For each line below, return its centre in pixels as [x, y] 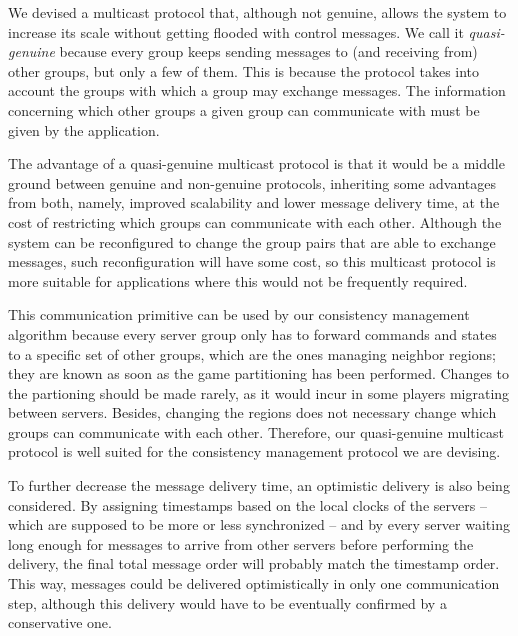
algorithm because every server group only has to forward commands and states [252, 333]
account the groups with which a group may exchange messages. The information [257, 90]
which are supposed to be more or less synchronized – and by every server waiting [259, 524]
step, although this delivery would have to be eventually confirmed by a [227, 602]
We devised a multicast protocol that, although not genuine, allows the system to [257, 12]
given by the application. [84, 129]
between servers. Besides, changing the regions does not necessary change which [252, 412]
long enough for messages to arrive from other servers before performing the [241, 543]
